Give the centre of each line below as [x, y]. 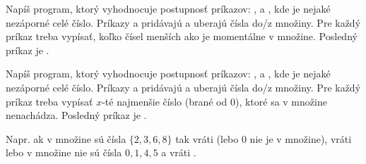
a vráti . [179, 152]
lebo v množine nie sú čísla [64, 152]
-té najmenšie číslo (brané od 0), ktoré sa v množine [214, 101]
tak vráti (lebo [207, 138]
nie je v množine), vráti [301, 138]
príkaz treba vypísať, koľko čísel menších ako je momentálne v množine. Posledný [182, 36]
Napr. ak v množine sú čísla [66, 138]
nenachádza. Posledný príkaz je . [76, 115]
